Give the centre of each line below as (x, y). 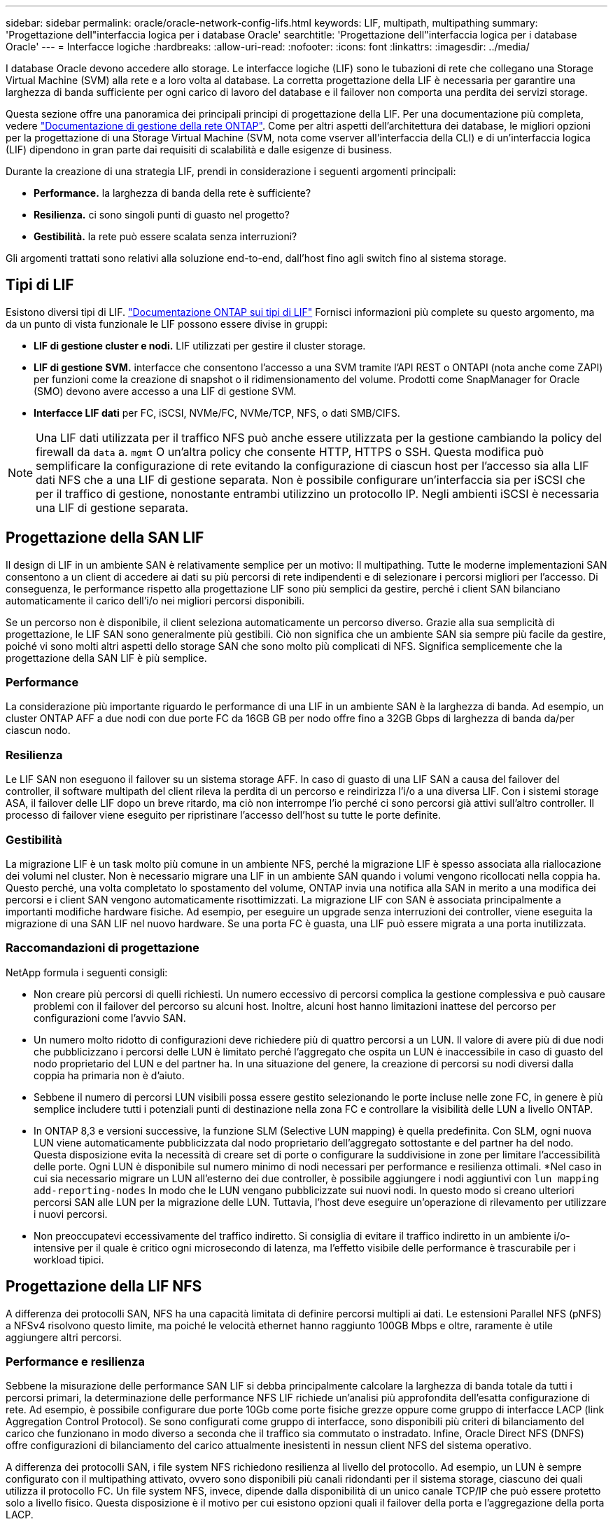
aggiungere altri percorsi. (64, 1337)
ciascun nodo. (38, 730)
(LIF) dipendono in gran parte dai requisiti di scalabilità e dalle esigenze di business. (199, 150)
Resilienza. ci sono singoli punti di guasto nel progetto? (162, 215)
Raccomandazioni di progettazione (103, 948)
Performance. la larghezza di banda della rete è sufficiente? (172, 193)
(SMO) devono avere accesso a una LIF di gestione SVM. (165, 391)
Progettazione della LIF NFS (104, 1287)
